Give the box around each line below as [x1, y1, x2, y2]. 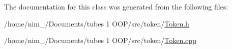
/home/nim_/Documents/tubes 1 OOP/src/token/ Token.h [4, 18, 189, 28]
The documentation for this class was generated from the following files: [4, 1, 228, 11]
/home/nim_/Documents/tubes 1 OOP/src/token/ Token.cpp [4, 35, 196, 45]
